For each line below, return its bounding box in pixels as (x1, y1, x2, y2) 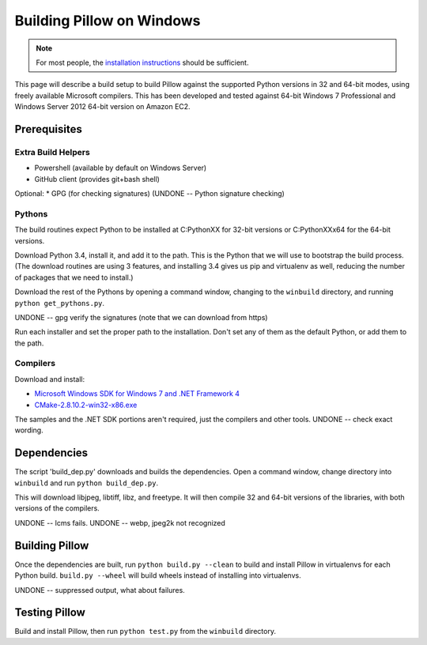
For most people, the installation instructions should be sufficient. (36, 58, 249, 67)
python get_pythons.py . (14, 298, 105, 307)
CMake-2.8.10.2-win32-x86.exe (34, 400, 138, 409)
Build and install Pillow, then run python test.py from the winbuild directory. (14, 627, 277, 636)
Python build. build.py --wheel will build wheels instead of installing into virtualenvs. (14, 571, 301, 580)
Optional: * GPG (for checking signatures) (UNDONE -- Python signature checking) (14, 189, 285, 198)
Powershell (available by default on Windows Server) (34, 163, 207, 173)
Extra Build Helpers (14, 146, 90, 157)
